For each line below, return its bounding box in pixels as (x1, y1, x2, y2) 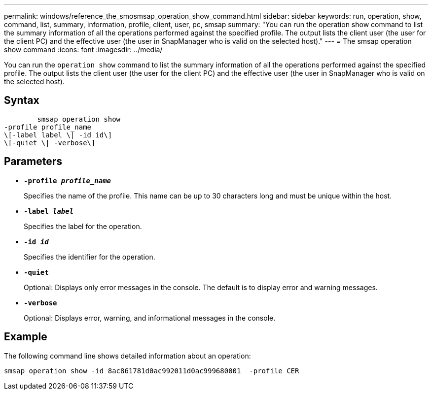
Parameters (4, 155, 62, 168)
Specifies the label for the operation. (24, 222, 142, 230)
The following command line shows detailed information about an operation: (4, 351, 251, 360)
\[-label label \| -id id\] (4, 131, 112, 139)
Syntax (4, 94, 39, 107)
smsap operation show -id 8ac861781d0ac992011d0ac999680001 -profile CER (4, 366, 299, 375)
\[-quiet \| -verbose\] (4, 138, 96, 147)
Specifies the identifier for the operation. (24, 252, 155, 261)
